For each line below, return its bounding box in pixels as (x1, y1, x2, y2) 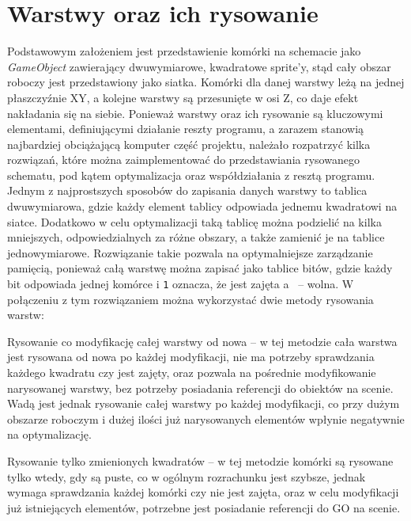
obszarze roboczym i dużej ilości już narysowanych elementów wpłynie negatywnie (7, 410, 405, 427)
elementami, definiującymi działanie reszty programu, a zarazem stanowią (7, 120, 364, 137)
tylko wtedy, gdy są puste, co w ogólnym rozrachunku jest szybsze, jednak (7, 468, 366, 485)
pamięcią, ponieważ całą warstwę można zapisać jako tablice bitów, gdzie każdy (7, 260, 393, 276)
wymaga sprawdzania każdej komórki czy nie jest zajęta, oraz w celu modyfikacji (7, 484, 399, 500)
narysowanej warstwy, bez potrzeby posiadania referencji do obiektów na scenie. (7, 379, 394, 396)
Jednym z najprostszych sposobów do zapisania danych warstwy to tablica (7, 182, 368, 199)
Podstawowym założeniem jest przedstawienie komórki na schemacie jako (7, 43, 361, 59)
